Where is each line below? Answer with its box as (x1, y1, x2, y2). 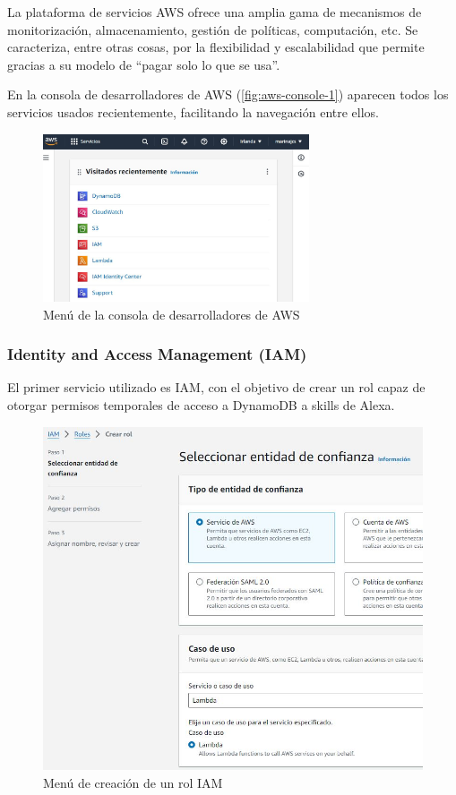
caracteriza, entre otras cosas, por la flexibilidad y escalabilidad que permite (7, 38, 425, 56)
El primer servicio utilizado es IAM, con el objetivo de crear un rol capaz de (7, 378, 426, 397)
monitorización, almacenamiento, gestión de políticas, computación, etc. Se (7, 20, 418, 38)
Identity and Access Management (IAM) (7, 343, 307, 365)
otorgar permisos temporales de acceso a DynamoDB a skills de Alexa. (7, 396, 395, 415)
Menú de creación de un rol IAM (43, 773, 223, 791)
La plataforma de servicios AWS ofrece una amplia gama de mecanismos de (7, 3, 422, 21)
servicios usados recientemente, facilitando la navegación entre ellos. (7, 102, 380, 121)
